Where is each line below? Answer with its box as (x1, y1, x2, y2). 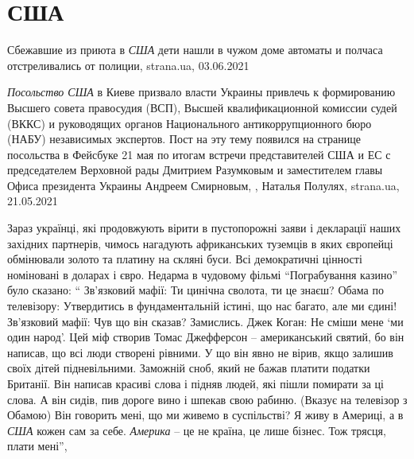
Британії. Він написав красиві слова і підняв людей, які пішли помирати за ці (7, 375, 384, 391)
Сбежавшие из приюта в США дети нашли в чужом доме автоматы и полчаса (7, 41, 383, 58)
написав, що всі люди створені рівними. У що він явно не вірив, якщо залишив (7, 344, 393, 360)
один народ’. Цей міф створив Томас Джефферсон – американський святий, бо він (7, 329, 404, 345)
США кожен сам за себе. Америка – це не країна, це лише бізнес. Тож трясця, (7, 422, 386, 438)
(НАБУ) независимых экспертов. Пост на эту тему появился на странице (7, 130, 362, 147)
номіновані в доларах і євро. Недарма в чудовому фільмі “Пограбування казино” (7, 266, 398, 282)
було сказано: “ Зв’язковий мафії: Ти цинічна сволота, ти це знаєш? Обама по (7, 282, 384, 298)
